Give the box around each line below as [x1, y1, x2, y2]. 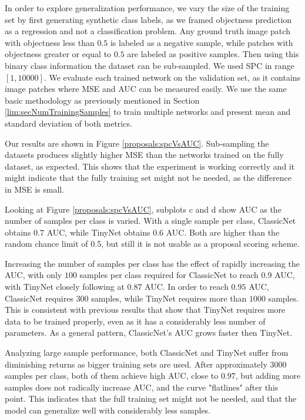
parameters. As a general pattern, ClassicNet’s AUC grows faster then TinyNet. [5, 326, 293, 339]
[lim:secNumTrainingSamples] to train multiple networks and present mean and [5, 105, 291, 118]
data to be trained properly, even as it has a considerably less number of [5, 315, 266, 327]
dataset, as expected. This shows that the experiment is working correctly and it [5, 160, 295, 172]
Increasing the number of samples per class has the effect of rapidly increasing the [5, 257, 300, 269]
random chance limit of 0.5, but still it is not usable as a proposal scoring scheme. [5, 237, 300, 250]
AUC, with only [5, 269, 62, 281]
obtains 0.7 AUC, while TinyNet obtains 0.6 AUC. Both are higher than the [5, 226, 280, 238]
